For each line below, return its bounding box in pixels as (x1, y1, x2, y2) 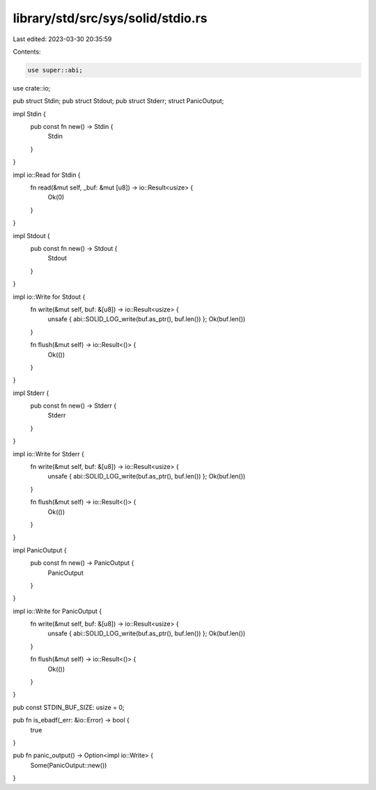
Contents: (13, 47, 41, 56)
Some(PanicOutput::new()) (30, 761, 107, 769)
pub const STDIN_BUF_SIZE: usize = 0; (13, 703, 125, 711)
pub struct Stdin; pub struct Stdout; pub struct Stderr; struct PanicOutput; (13, 97, 224, 105)
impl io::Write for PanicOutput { (13, 607, 102, 615)
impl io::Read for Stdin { (13, 171, 81, 179)
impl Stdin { (13, 109, 47, 118)
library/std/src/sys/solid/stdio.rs (13, 10, 208, 26)
